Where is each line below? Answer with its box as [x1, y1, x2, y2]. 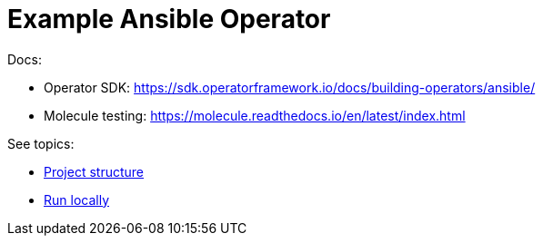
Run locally [44, 191, 109, 208]
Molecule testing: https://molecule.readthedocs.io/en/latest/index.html [44, 107, 466, 123]
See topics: [7, 135, 75, 151]
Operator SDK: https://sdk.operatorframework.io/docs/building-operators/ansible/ [44, 79, 536, 95]
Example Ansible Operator [7, 4, 331, 34]
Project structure [44, 163, 145, 180]
